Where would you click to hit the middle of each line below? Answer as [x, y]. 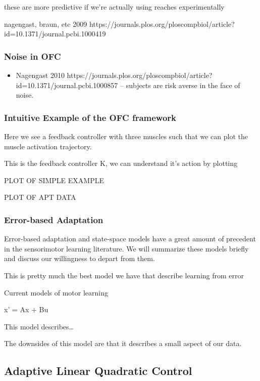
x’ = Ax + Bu [26, 309]
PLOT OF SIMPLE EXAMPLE [54, 180]
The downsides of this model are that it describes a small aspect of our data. [123, 343]
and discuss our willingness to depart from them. [80, 258]
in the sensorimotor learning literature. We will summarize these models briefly [126, 248]
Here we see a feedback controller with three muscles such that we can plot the [126, 136]
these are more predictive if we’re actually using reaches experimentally [114, 7]
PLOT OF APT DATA [40, 197]
